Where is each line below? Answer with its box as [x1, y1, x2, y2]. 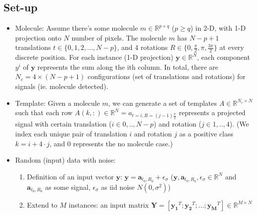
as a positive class [179, 128, 233, 138]
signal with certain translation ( [15, 119, 112, 129]
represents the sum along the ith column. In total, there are [37, 61, 218, 72]
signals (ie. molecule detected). [15, 81, 108, 91]
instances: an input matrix [68, 199, 149, 210]
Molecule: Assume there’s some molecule [15, 23, 138, 33]
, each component [197, 52, 250, 62]
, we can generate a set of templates [108, 97, 217, 108]
